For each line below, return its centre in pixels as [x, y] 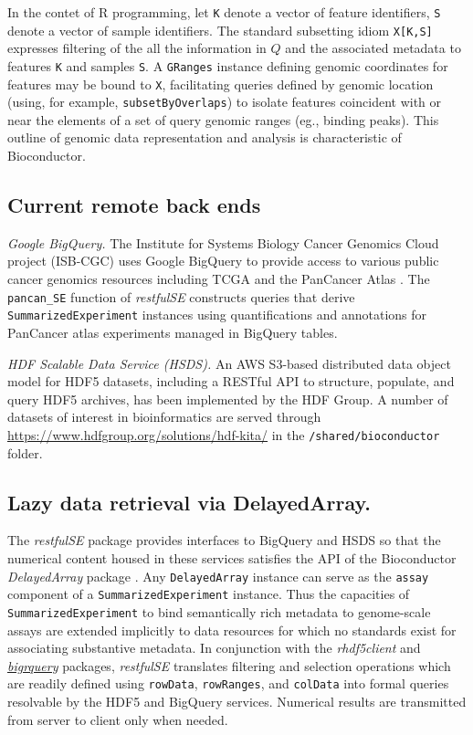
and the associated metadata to [373, 48]
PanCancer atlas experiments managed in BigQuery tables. [173, 332]
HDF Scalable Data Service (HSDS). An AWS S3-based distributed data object [229, 363]
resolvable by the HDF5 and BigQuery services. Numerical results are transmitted [237, 701]
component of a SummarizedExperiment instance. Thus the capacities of [209, 594]
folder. [25, 452]
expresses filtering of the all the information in [137, 48]
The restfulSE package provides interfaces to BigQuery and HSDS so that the [224, 540]
